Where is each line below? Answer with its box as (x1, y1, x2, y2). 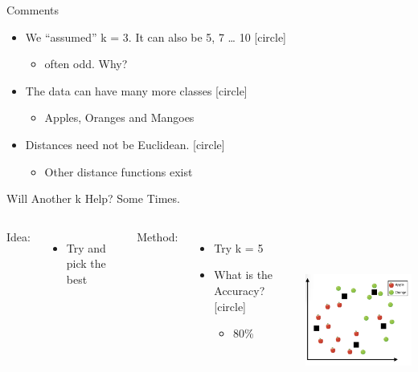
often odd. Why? (44, 55, 128, 72)
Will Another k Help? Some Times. (6, 190, 180, 207)
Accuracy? (214, 281, 265, 298)
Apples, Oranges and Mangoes (44, 109, 195, 126)
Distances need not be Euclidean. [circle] (25, 135, 225, 152)
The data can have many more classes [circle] (25, 82, 248, 99)
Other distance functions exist (44, 163, 193, 180)
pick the (66, 255, 106, 272)
